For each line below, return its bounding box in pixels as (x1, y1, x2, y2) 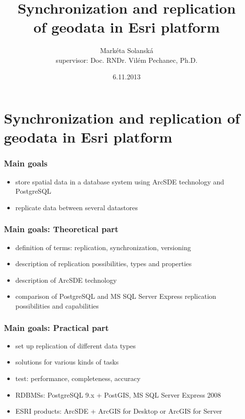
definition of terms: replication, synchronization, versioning (15, 242, 191, 252)
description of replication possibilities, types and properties (15, 258, 192, 269)
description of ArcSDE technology (15, 274, 117, 285)
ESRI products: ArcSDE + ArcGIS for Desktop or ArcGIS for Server (15, 406, 222, 416)
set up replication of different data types (15, 340, 136, 350)
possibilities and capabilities (15, 301, 99, 311)
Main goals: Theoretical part (4, 223, 119, 235)
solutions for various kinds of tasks (15, 357, 119, 367)
